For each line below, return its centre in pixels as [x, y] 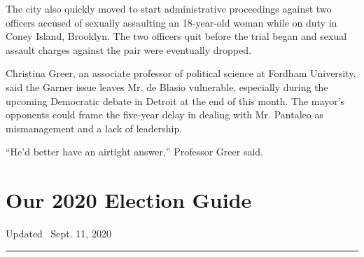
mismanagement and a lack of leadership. [94, 128]
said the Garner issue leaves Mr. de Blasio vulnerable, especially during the [167, 86]
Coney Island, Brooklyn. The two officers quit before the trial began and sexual [176, 36]
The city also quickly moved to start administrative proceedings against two [169, 8]
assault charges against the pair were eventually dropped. [128, 49]
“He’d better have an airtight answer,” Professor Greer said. [134, 152]
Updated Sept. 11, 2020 [58, 234]
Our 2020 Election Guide [129, 200]
